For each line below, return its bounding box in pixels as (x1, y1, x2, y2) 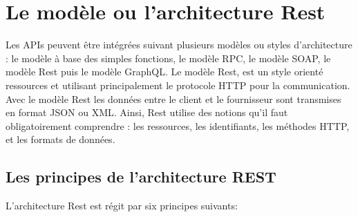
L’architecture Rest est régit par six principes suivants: (6, 198, 238, 213)
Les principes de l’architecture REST (6, 166, 276, 187)
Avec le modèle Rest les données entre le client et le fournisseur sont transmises (6, 91, 341, 106)
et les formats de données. (6, 132, 115, 147)
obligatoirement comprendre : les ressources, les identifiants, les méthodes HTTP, (6, 118, 350, 133)
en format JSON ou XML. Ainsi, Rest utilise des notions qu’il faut (6, 105, 288, 120)
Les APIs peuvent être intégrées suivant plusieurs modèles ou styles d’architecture (6, 37, 352, 52)
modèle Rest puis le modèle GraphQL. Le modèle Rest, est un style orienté (6, 64, 323, 79)
